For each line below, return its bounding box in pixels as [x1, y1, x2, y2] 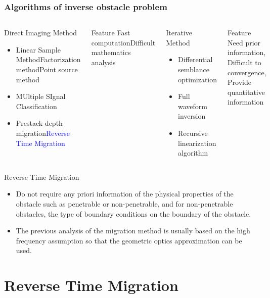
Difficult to [228, 57, 261, 67]
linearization [178, 137, 216, 148]
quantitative [228, 86, 265, 97]
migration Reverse [16, 127, 70, 138]
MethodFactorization [16, 54, 81, 65]
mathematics [91, 47, 131, 58]
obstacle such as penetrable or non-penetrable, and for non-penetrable [16, 198, 233, 209]
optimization [178, 74, 217, 84]
